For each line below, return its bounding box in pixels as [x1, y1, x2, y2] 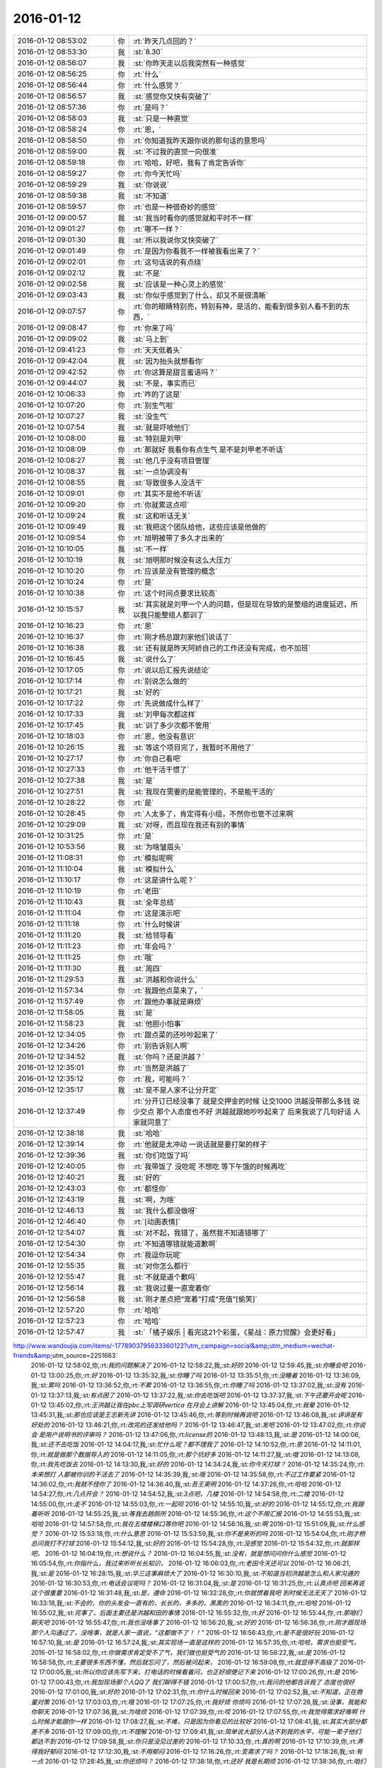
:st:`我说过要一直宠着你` [132, 1283, 212, 1293]
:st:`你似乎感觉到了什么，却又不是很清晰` [132, 290, 269, 300]
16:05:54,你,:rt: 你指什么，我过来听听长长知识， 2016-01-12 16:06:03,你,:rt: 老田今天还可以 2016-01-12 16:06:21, [30, 1559, 351, 1568]
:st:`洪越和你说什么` [132, 975, 198, 984]
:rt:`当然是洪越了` [132, 1063, 190, 1073]
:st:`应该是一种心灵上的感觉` [132, 279, 226, 289]
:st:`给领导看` [132, 930, 177, 940]
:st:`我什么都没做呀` [132, 1206, 198, 1216]
